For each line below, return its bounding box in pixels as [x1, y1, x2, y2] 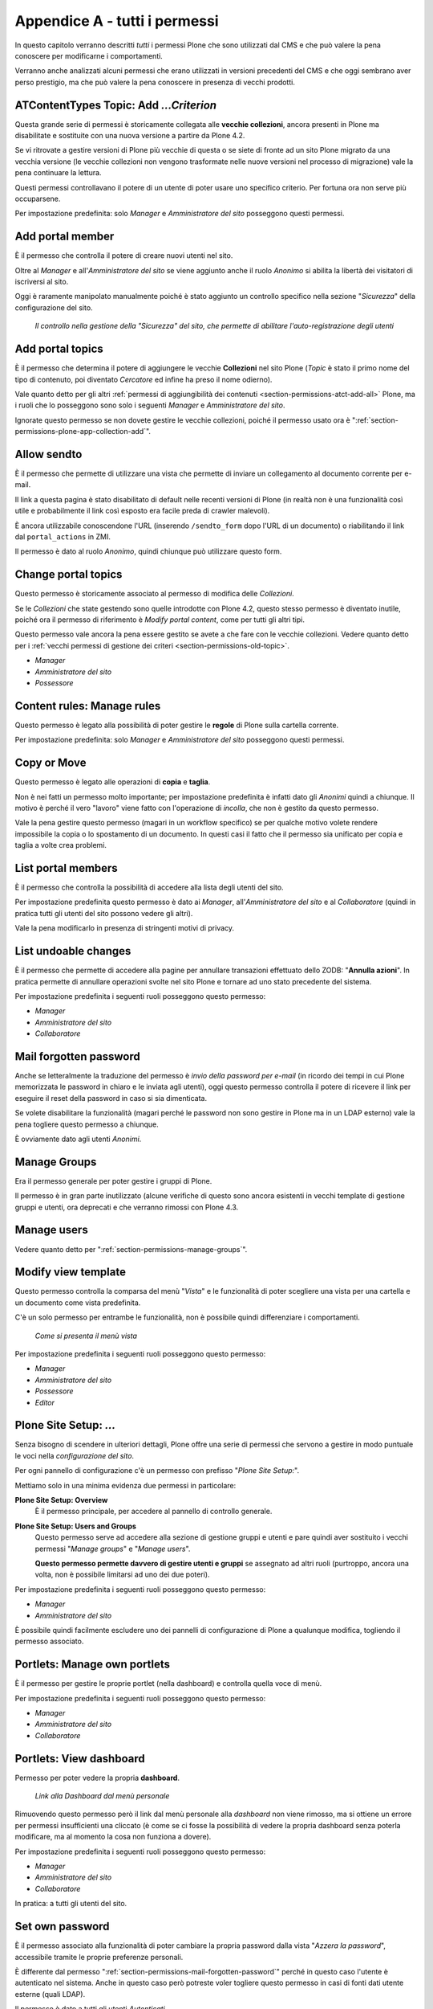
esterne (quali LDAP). [14, 1989, 86, 1999]
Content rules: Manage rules [14, 699, 161, 713]
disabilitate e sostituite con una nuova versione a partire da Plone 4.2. [14, 131, 245, 141]
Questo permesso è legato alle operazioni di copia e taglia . [14, 777, 211, 787]
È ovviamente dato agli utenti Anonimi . [14, 1134, 142, 1144]
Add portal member [14, 230, 115, 243]
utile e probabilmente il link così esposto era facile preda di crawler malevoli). [14, 506, 270, 516]
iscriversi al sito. [14, 277, 69, 287]
